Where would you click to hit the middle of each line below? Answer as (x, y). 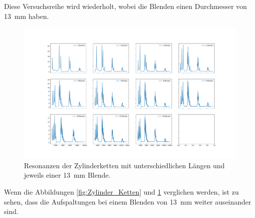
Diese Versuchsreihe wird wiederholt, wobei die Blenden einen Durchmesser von (126, 6)
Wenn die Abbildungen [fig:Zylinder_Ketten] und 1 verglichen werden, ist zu (122, 192)
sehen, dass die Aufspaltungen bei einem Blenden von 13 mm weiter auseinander (128, 201)
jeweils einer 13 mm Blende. (67, 175)
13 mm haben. (26, 16)
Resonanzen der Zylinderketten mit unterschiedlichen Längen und (125, 165)
